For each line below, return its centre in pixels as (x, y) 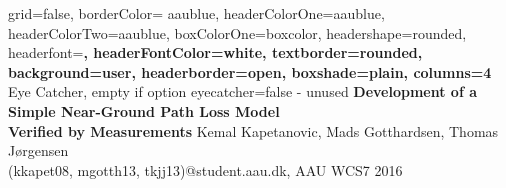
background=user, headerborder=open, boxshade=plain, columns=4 (250, 71)
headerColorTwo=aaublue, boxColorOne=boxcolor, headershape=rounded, (237, 32)
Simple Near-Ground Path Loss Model (144, 110)
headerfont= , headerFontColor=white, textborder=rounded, (215, 52)
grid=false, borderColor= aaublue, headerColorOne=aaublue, (196, 13)
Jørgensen (38, 150)
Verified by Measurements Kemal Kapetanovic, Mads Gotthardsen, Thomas (253, 130)
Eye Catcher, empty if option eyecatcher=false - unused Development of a (243, 91)
